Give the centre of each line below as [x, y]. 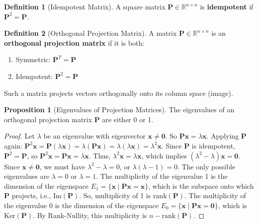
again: [13, 145]
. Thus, [100, 155]
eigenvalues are [27, 176]
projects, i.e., [31, 195]
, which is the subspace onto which [201, 186]
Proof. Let [19, 136]
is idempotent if [227, 6]
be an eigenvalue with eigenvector [94, 136]
